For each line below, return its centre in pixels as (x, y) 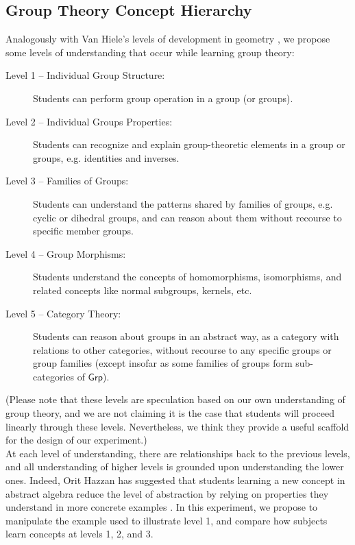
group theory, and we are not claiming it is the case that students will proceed (170, 413)
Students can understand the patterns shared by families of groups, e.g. (183, 203)
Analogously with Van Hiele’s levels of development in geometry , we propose (168, 39)
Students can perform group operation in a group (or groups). (163, 98)
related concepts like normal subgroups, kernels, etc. (143, 290)
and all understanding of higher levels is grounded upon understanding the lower (175, 467)
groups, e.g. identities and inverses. (106, 157)
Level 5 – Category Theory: (63, 313)
